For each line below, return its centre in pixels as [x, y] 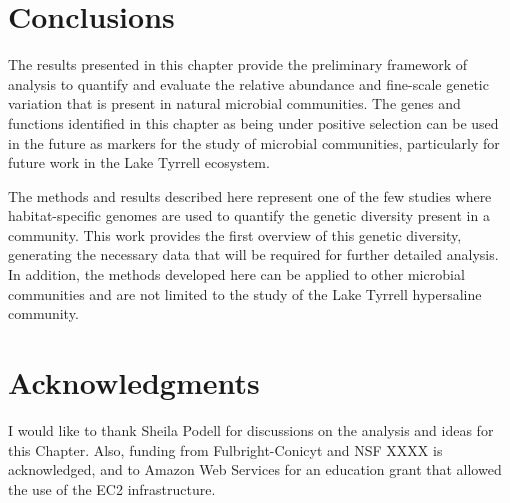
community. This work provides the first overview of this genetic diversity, [235, 234]
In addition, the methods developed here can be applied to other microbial [236, 274]
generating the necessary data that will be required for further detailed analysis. [253, 254]
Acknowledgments [134, 382]
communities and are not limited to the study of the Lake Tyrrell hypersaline [245, 293]
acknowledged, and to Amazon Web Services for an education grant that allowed [255, 469]
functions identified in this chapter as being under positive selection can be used [253, 122]
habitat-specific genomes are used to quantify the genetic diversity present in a [249, 215]
